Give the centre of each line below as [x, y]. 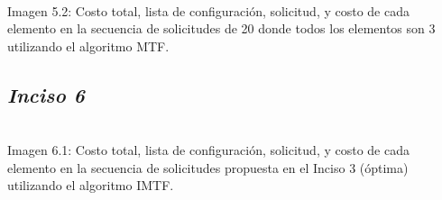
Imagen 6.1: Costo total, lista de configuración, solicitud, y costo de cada [208, 150]
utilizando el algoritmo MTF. [88, 45]
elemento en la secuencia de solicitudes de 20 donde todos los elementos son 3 [221, 28]
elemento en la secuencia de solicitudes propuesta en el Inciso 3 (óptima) [208, 167]
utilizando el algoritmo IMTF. [91, 185]
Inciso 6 [46, 94]
